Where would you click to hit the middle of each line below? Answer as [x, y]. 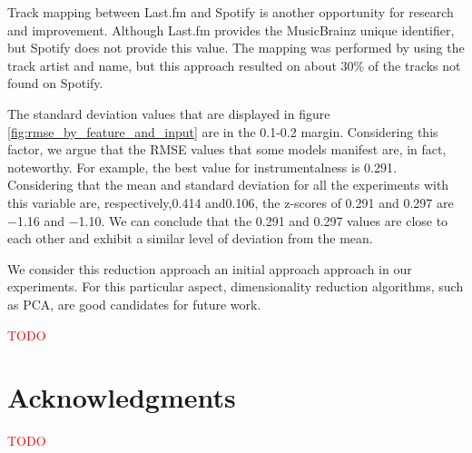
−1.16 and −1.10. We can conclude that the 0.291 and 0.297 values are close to [228, 220]
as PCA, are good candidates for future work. [134, 304]
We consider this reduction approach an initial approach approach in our [210, 268]
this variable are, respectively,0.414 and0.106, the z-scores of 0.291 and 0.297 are [231, 202]
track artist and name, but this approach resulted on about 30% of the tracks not [234, 65]
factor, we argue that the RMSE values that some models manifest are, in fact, [227, 149]
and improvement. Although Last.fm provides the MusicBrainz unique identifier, [231, 30]
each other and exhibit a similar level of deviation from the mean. [190, 238]
